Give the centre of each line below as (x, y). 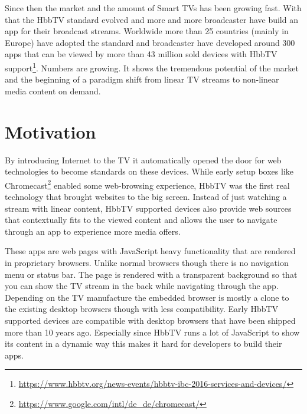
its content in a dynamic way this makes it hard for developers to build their (143, 344)
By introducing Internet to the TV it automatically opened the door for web (143, 160)
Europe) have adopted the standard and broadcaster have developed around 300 (150, 42)
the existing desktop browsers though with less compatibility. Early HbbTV (142, 309)
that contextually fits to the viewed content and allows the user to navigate (141, 220)
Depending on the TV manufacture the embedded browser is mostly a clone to (147, 297)
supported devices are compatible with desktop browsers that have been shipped (150, 320)
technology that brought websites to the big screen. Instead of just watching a (146, 196)
